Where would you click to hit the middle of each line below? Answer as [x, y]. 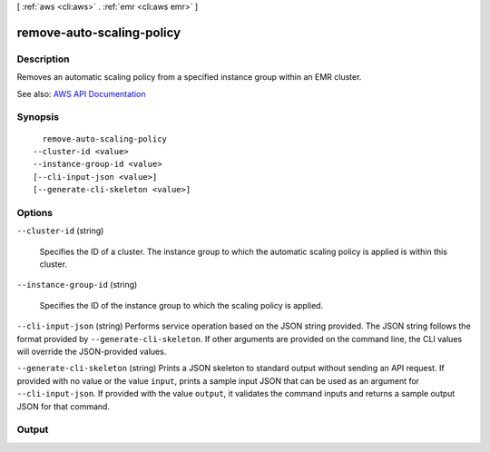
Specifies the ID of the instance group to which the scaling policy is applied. [181, 305]
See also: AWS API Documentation [81, 93]
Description [43, 59]
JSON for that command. [64, 406]
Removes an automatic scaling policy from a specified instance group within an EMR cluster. [189, 77]
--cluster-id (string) [60, 231]
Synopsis [38, 117]
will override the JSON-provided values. [92, 351]
